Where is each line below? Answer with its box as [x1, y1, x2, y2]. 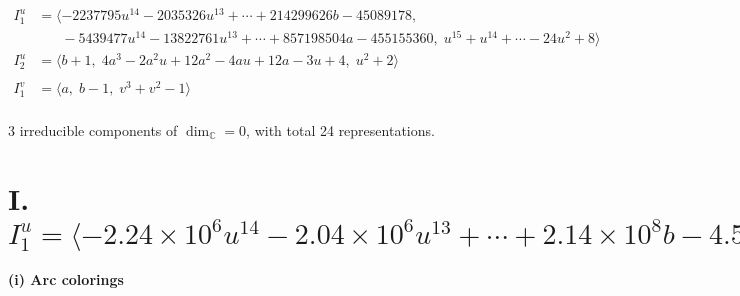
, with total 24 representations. [246, 119, 435, 140]
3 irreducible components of [8, 119, 178, 140]
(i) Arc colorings [8, 269, 124, 290]
